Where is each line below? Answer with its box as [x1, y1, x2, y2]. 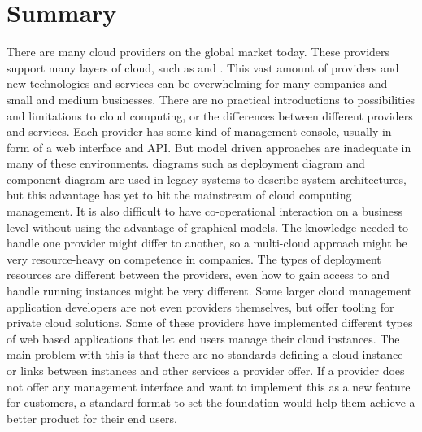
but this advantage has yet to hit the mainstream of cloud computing [7, 186, 352, 203]
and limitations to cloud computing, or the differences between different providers [7, 107, 413, 124]
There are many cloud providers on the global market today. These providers [7, 43, 390, 60]
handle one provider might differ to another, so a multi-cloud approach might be [7, 234, 407, 251]
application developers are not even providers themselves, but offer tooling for [7, 298, 394, 315]
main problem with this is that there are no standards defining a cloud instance [7, 346, 403, 363]
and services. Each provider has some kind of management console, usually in [7, 123, 392, 140]
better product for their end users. [7, 409, 177, 426]
